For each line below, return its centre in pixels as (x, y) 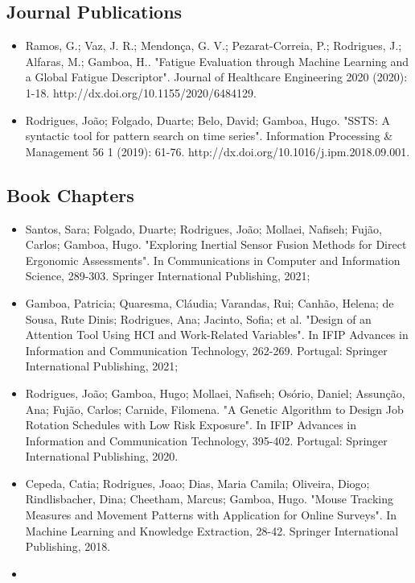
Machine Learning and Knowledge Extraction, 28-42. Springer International (212, 530)
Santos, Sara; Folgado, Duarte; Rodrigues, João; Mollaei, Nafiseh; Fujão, (203, 228)
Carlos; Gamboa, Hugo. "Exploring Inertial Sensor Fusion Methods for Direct (216, 244)
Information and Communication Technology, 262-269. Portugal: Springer (206, 350)
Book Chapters (70, 194)
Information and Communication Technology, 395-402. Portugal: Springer (206, 440)
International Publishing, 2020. (102, 456)
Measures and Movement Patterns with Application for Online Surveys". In (211, 515)
